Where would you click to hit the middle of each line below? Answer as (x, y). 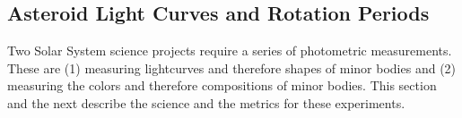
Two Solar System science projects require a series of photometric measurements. (230, 51)
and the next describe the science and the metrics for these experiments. (206, 102)
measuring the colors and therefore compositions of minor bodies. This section (222, 85)
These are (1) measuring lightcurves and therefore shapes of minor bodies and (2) (232, 67)
